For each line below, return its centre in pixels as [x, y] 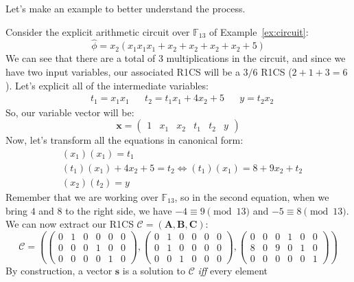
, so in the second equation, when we [252, 196]
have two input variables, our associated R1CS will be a [123, 72]
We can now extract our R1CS [70, 224]
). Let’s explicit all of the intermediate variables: [107, 85]
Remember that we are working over [82, 196]
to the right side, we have [119, 210]
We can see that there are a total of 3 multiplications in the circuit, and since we [176, 58]
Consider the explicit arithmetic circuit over [98, 31]
